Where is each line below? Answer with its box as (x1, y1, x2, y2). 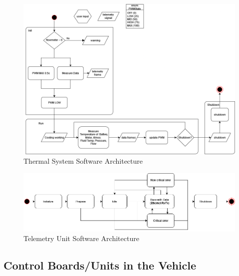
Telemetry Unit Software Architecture (23, 233, 139, 244)
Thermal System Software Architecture (23, 156, 143, 166)
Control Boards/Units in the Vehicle (3, 258, 197, 273)
